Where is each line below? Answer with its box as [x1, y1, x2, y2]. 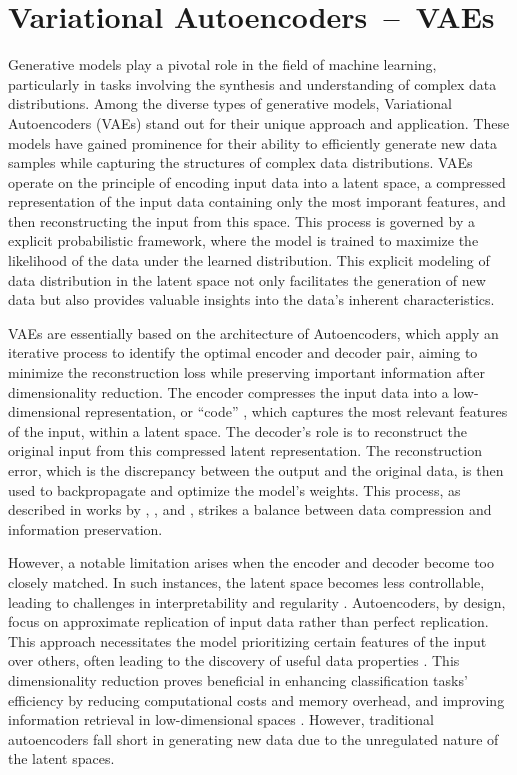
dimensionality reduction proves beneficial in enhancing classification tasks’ [8, 669, 468, 690]
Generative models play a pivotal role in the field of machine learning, [8, 54, 437, 75]
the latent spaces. [8, 748, 115, 769]
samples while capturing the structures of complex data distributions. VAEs [8, 152, 473, 173]
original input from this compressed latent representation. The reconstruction [8, 440, 482, 461]
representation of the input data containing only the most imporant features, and [8, 191, 506, 212]
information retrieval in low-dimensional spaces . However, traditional [8, 709, 434, 730]
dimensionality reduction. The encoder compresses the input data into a [8, 381, 449, 402]
